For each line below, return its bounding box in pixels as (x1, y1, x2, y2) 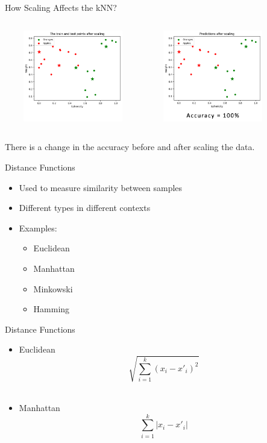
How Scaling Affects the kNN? (5, 1, 117, 13)
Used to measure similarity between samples (19, 181, 183, 193)
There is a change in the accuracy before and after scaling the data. (5, 140, 255, 153)
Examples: (19, 221, 57, 234)
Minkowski (33, 282, 73, 295)
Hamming (33, 303, 70, 315)
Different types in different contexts (19, 201, 151, 214)
